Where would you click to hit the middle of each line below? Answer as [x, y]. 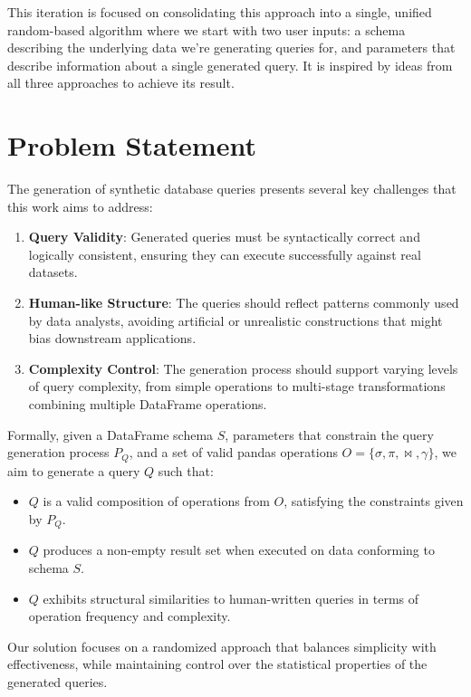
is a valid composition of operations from [156, 501]
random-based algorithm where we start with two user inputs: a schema [207, 29]
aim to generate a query [74, 470]
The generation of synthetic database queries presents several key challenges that [232, 189]
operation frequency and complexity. [130, 616]
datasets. [53, 272]
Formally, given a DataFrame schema [111, 434]
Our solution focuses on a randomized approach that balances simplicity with [222, 646]
